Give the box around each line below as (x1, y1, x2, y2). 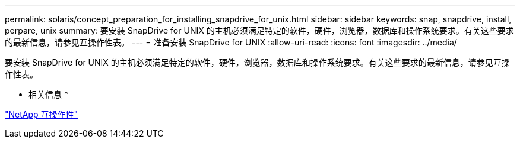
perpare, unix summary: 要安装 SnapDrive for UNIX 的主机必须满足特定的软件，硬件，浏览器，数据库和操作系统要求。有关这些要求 (5, 25, 514, 35)
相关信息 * (28, 89, 68, 99)
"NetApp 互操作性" (5, 109, 78, 119)
